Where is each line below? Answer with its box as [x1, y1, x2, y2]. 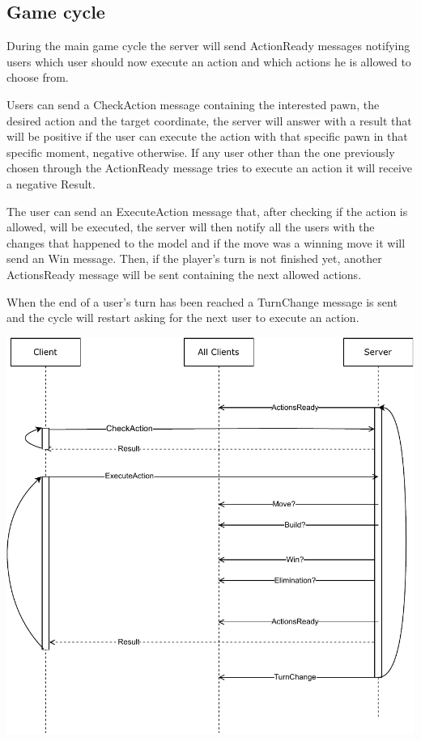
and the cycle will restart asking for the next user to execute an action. [6, 309, 359, 326]
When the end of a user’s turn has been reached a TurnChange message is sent [6, 293, 398, 310]
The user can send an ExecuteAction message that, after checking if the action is [6, 202, 408, 219]
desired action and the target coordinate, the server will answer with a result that [6, 112, 412, 129]
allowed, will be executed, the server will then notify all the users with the [6, 218, 375, 235]
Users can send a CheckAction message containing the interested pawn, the [6, 95, 380, 112]
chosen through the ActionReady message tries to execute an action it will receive [6, 159, 413, 176]
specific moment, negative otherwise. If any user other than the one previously [6, 143, 395, 160]
